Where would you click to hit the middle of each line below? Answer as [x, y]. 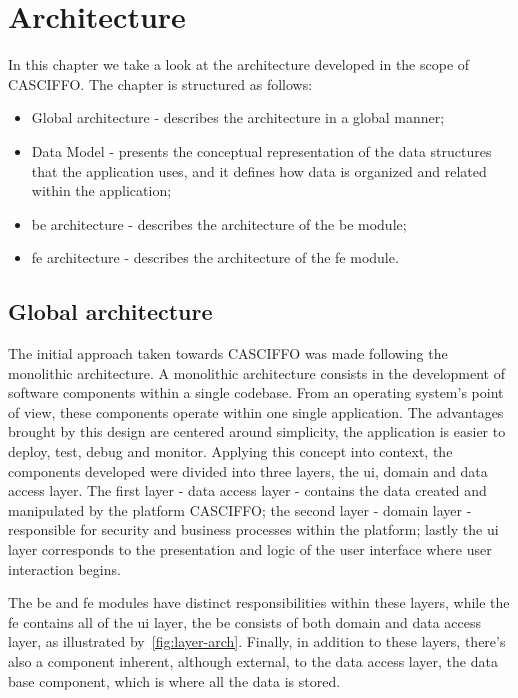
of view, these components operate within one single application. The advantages [256, 411]
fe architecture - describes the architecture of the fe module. [215, 257]
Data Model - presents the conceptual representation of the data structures [261, 150]
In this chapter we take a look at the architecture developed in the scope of [239, 64]
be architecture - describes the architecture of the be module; [219, 223]
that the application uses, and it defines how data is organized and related [259, 170]
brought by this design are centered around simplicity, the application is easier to [257, 431]
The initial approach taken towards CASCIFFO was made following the [228, 353]
